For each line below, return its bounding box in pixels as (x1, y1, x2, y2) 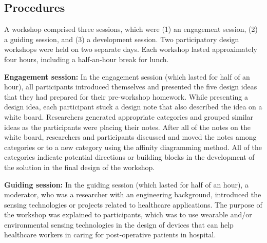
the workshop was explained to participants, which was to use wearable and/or (4, 209, 252, 220)
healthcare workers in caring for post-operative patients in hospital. (4, 229, 216, 240)
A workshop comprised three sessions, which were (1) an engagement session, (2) (4, 24, 258, 34)
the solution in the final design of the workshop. (4, 161, 155, 172)
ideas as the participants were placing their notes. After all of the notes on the (4, 121, 251, 132)
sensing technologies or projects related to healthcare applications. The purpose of (4, 199, 262, 210)
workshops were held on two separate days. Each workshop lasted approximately (4, 44, 257, 54)
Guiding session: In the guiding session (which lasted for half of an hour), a (4, 179, 249, 190)
